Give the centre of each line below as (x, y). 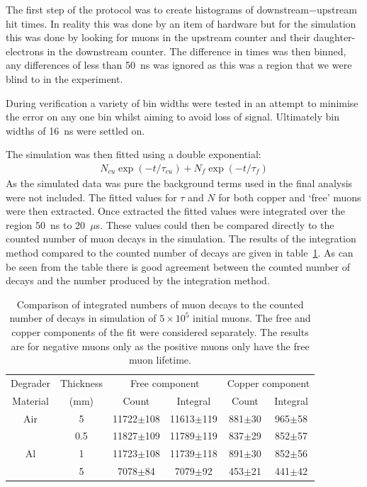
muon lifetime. (160, 360)
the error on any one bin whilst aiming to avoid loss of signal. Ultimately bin (173, 117)
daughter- (334, 37)
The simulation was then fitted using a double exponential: (134, 154)
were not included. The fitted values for (91, 197)
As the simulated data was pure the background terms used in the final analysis (179, 183)
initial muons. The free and (252, 318)
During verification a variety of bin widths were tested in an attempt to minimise (182, 102)
